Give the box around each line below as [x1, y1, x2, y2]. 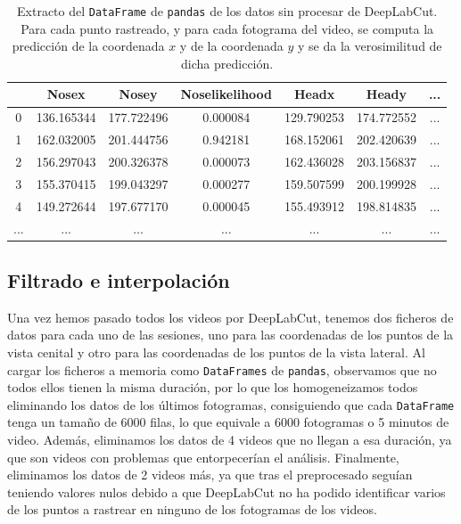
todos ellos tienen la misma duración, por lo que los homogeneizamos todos [7, 378, 418, 397]
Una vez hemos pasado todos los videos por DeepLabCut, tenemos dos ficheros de [7, 307, 454, 326]
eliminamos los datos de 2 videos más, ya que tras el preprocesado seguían [7, 465, 413, 484]
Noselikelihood [180, 85, 273, 103]
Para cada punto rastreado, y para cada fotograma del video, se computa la [21, 19, 434, 37]
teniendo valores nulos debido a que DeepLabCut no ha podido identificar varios [7, 482, 446, 501]
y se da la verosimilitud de [298, 37, 442, 55]
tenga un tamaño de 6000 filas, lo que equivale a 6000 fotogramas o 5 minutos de [7, 413, 449, 431]
